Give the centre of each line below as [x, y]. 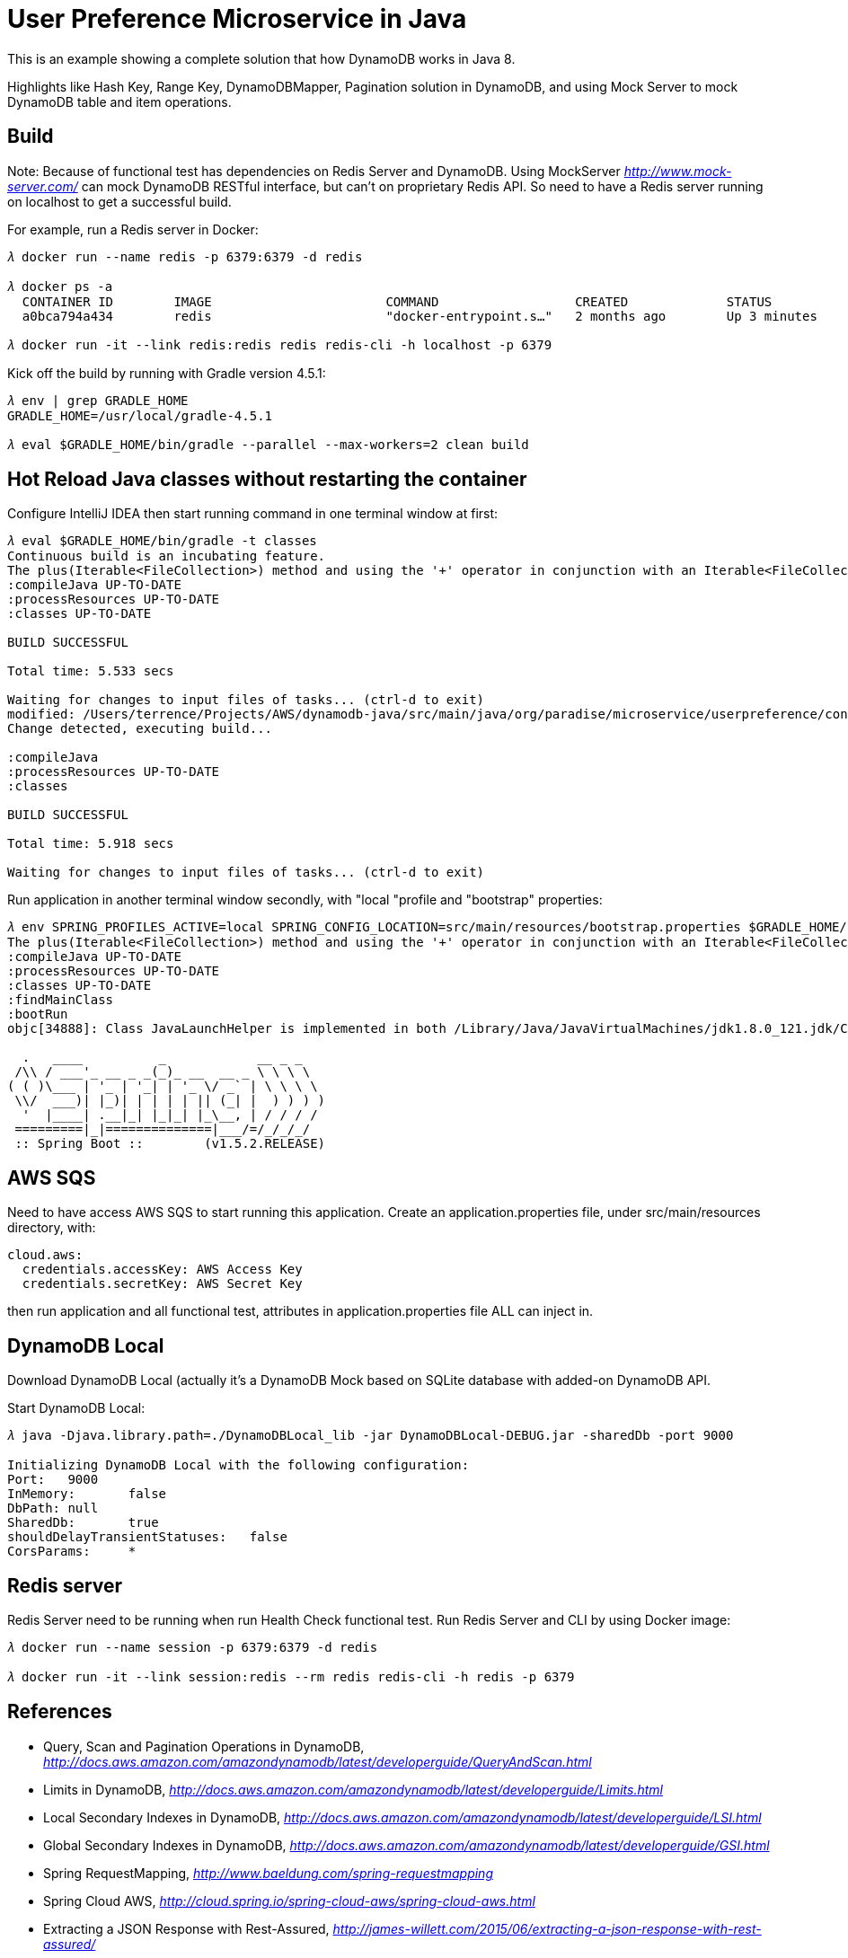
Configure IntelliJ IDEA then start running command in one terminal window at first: [253, 514]
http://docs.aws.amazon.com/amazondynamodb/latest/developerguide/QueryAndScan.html [318, 1761]
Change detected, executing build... [140, 729]
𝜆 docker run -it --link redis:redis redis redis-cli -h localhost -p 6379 [280, 344]
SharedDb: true [83, 1523]
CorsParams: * [72, 1552]
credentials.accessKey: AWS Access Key [162, 1270]
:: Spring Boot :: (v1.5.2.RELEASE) [170, 1144]
